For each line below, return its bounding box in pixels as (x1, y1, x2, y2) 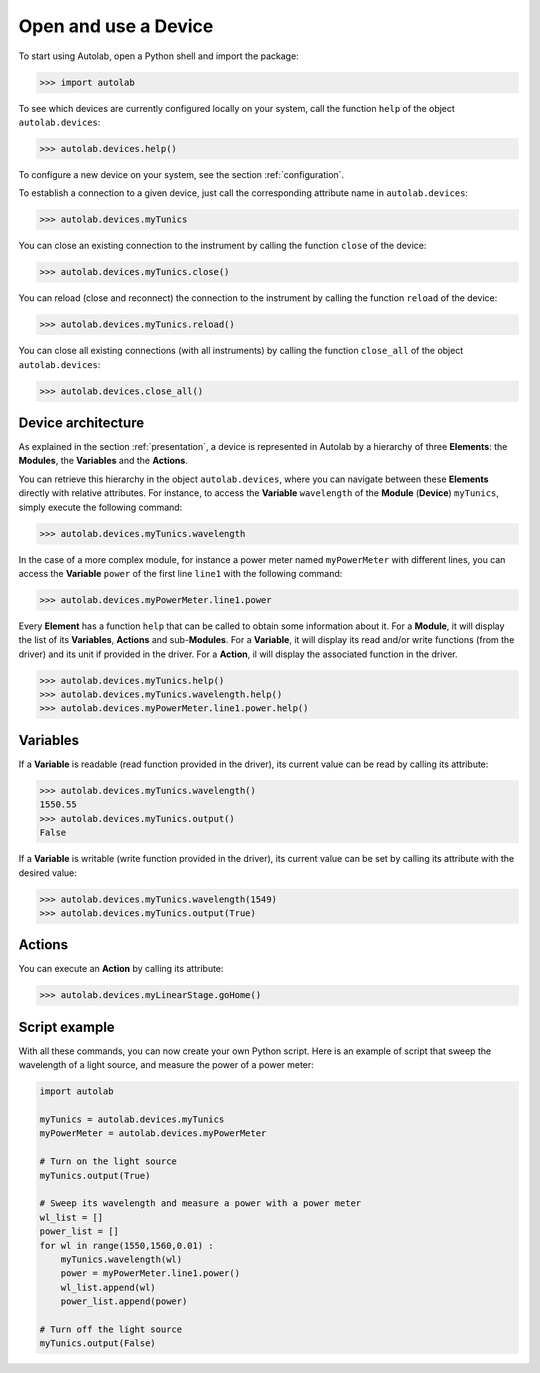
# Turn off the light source (39, 1323, 183, 1335)
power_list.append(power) (60, 1296, 188, 1307)
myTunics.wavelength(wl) (60, 1253, 183, 1265)
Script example (18, 1018, 115, 1035)
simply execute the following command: (18, 501, 183, 513)
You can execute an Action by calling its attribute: (18, 963, 224, 975)
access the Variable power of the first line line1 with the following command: (18, 567, 343, 579)
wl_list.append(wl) (60, 1281, 157, 1293)
